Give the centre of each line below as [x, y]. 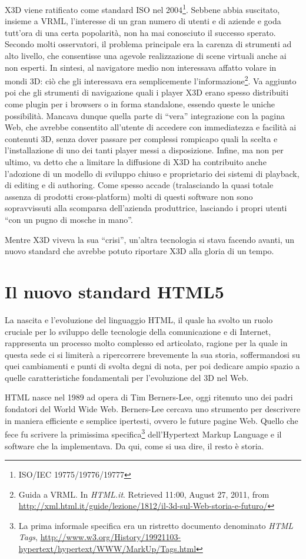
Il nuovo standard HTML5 [114, 291]
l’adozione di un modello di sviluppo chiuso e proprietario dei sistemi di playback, [152, 173]
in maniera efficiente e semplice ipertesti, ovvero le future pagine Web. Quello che [152, 420]
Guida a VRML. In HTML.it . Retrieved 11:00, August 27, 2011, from [144, 494]
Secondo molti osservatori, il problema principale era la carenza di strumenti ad [148, 44]
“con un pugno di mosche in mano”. [69, 219]
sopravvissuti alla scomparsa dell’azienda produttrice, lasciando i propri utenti [146, 208]
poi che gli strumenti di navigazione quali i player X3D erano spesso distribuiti [147, 92]
